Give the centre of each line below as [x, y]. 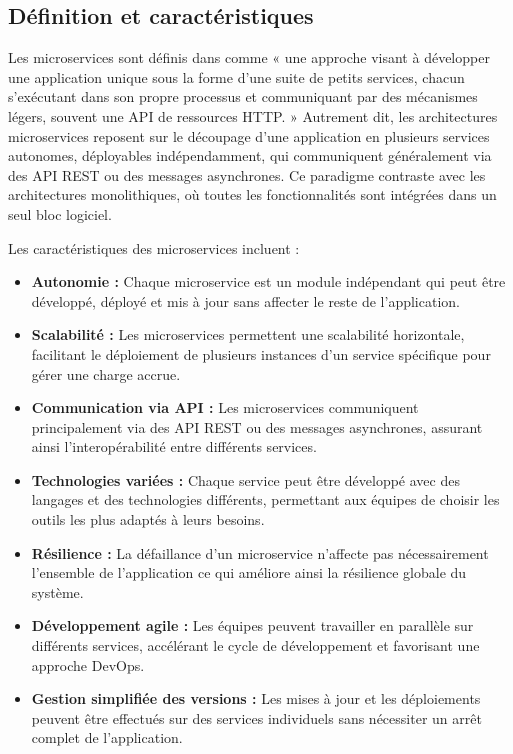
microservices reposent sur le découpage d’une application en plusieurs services [249, 135]
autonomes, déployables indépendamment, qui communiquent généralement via [250, 155]
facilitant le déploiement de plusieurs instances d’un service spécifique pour [261, 353]
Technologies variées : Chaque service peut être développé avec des [245, 479]
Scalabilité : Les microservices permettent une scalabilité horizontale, [248, 334]
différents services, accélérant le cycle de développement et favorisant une [255, 645]
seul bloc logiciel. [60, 213]
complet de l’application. [107, 737]
